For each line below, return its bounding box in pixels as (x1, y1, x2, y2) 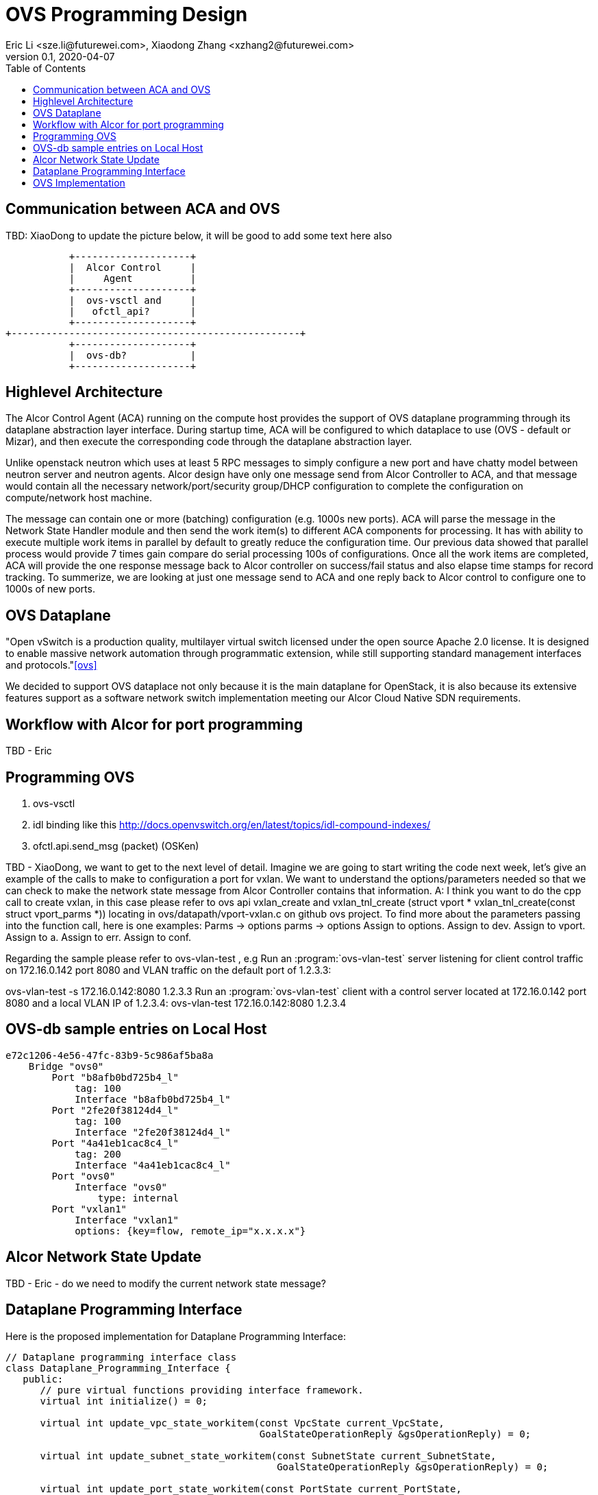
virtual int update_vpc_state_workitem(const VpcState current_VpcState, (40, 1417, 445, 1428)
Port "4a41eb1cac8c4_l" (51, 1137, 179, 1149)
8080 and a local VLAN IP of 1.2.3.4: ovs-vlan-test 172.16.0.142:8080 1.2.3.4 (5, 996, 347, 1009)
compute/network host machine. (5, 492, 152, 504)
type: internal (97, 1192, 179, 1204)
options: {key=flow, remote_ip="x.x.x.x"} (75, 1225, 306, 1236)
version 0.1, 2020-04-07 (5, 50, 115, 62)
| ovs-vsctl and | (68, 294, 197, 306)
